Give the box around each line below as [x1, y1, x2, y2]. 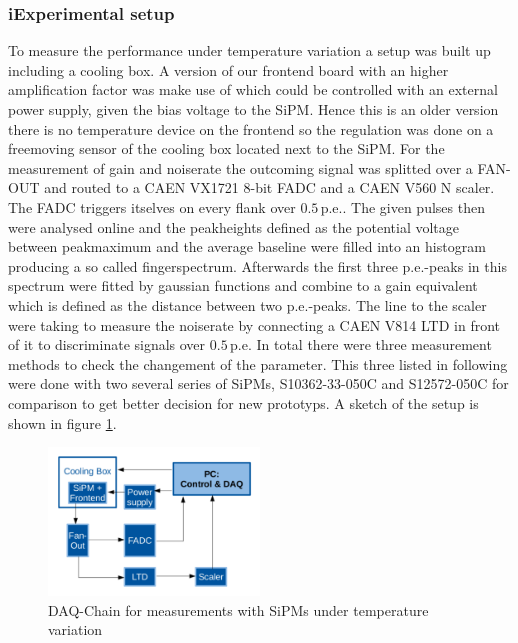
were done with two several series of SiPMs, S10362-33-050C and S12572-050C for [8, 373, 509, 394]
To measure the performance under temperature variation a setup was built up [8, 40, 491, 61]
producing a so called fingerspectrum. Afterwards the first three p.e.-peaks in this [8, 255, 507, 276]
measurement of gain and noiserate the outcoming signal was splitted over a [8, 157, 473, 178]
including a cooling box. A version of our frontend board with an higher [8, 59, 449, 80]
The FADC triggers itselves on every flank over [8, 196, 296, 217]
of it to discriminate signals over [8, 334, 206, 355]
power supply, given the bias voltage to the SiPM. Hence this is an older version [8, 99, 499, 119]
